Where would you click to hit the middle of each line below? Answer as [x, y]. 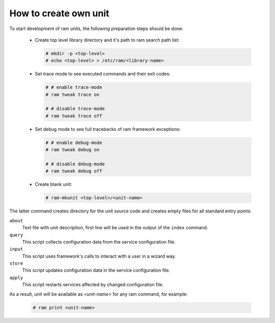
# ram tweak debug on [73, 150]
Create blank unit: [53, 184]
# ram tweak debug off [74, 171]
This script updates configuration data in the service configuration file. [96, 271]
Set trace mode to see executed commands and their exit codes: [103, 74]
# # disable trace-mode [75, 109]
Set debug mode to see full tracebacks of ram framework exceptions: [108, 129]
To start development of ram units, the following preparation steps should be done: [96, 29]
